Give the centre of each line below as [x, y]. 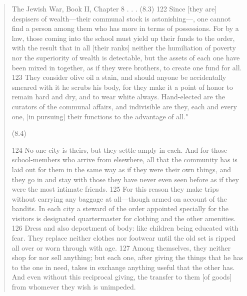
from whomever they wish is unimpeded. [74, 287]
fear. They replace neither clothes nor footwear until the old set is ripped [123, 238]
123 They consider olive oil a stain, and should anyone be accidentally [119, 77]
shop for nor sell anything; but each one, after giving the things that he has [127, 257]
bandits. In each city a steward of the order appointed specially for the [120, 208]
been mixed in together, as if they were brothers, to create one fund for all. [127, 67]
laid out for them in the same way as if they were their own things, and [121, 169]
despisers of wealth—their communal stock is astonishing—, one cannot [121, 18]
